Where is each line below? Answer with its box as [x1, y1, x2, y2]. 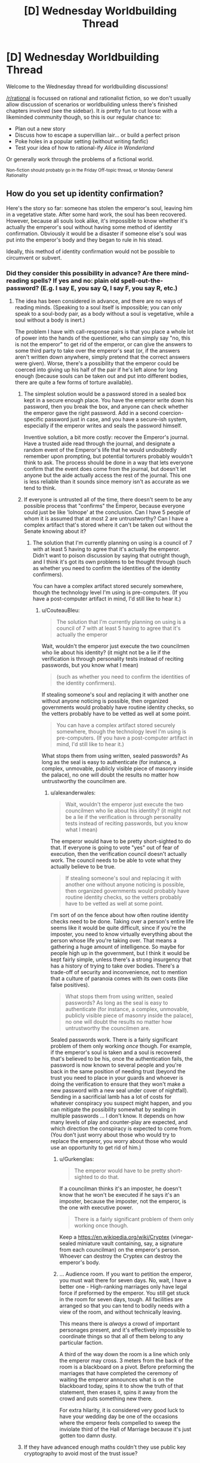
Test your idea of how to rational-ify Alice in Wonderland [14, 144, 155, 151]
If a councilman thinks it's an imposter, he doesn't [59, 1185, 182, 1192]
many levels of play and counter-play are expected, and [50, 1119, 188, 1126]
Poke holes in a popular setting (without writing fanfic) [14, 137, 149, 144]
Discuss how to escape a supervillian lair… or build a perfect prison [14, 131, 180, 138]
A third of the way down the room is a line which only [59, 1351, 190, 1358]
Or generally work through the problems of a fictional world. [6, 155, 154, 162]
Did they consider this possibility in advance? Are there [6, 269, 170, 277]
